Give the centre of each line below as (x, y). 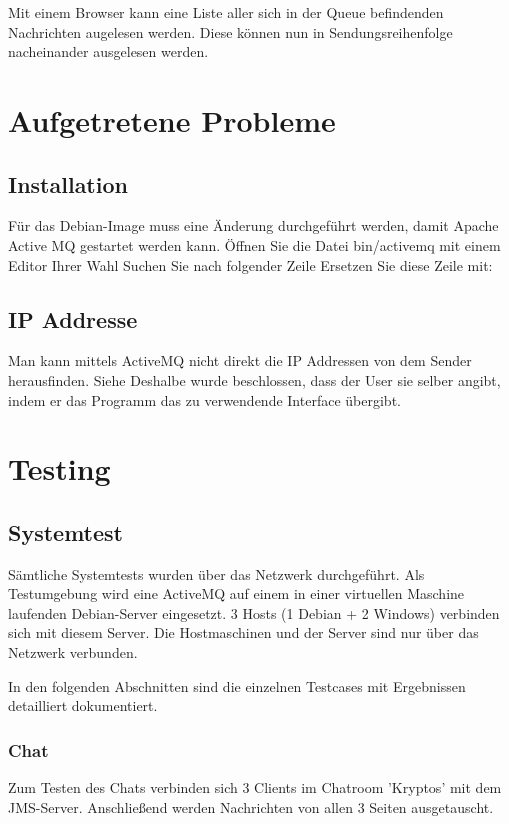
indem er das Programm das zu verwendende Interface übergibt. (204, 399)
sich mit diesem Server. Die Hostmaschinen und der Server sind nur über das (243, 632)
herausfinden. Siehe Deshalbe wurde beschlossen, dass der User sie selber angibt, (254, 379)
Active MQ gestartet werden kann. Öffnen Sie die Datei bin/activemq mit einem (254, 244)
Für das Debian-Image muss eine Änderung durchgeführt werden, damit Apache (253, 225)
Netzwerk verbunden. (73, 652)
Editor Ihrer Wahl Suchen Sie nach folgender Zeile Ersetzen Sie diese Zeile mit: (250, 264)
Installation (68, 183)
